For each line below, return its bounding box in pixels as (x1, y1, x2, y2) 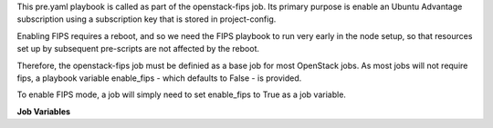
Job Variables (16, 105, 71, 117)
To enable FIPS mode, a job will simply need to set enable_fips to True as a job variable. (16, 89, 347, 100)
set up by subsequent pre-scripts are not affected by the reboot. (16, 44, 260, 54)
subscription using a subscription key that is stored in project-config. (16, 14, 277, 25)
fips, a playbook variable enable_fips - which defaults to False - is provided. (16, 73, 302, 84)
